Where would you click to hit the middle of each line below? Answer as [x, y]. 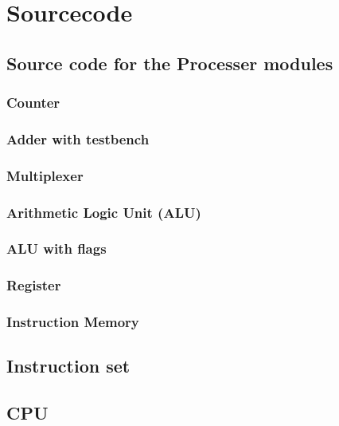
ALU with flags [56, 248]
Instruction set [68, 366]
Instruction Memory [73, 322]
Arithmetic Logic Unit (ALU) [104, 212]
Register [34, 285]
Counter [33, 103]
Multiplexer [45, 175]
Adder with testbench [78, 138]
